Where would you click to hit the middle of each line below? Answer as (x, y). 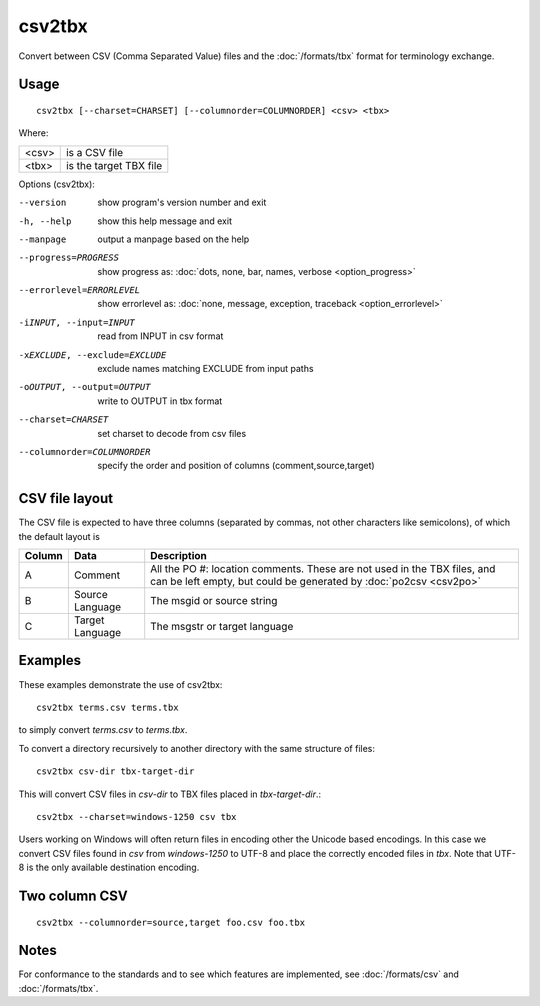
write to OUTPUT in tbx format (160, 401)
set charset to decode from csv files (172, 433)
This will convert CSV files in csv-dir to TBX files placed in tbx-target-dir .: (170, 794)
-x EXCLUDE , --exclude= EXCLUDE (92, 354)
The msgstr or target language (222, 627)
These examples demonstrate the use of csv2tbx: (120, 684)
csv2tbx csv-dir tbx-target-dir (115, 771)
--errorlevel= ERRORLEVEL (79, 290)
